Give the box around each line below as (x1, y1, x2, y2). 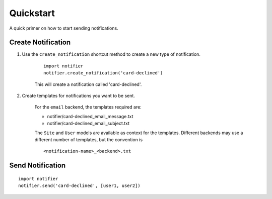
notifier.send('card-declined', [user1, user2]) (18, 183, 141, 188)
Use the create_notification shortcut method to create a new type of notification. (22, 51, 201, 57)
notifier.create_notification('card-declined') (43, 70, 163, 76)
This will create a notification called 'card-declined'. (34, 81, 142, 87)
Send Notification (9, 161, 66, 170)
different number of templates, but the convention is (34, 136, 143, 143)
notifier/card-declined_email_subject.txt (47, 121, 130, 127)
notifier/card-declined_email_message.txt (47, 113, 133, 119)
